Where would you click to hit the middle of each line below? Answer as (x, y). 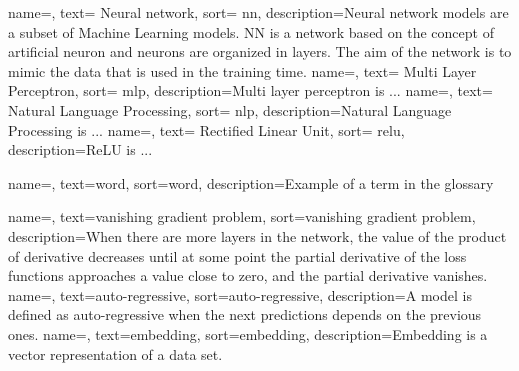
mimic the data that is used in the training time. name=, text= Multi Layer (242, 70)
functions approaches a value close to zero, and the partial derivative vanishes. (248, 275)
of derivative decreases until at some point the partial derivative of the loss (237, 255)
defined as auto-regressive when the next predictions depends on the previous (245, 314)
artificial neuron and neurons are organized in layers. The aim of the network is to (260, 51)
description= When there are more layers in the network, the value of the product (257, 235)
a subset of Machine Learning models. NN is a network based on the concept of (251, 31)
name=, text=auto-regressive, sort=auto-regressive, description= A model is (240, 294)
